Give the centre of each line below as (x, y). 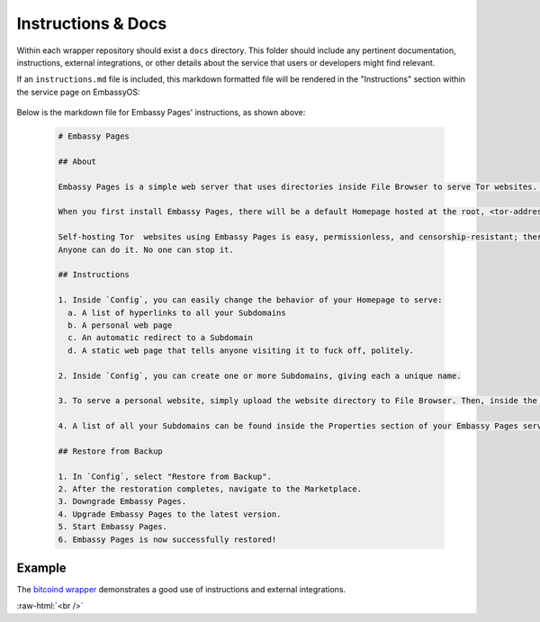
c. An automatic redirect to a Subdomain (161, 338)
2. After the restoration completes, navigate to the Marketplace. (210, 489)
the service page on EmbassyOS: (78, 92)
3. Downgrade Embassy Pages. (122, 501)
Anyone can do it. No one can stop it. (146, 249)
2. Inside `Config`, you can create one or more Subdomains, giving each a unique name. (260, 375)
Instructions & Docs (92, 23)
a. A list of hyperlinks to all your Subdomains (177, 312)
